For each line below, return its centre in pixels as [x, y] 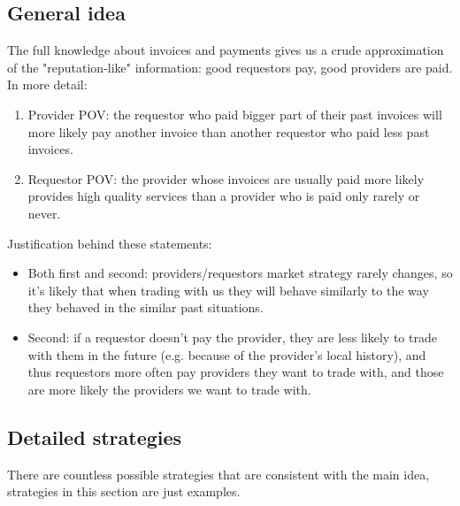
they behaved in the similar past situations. [146, 307]
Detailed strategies [95, 437]
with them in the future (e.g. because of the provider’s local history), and [227, 354]
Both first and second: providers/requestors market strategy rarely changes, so [240, 273]
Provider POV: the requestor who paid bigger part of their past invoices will [235, 114]
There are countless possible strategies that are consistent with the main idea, [218, 474]
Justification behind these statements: [110, 243]
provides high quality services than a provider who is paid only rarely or [224, 196]
